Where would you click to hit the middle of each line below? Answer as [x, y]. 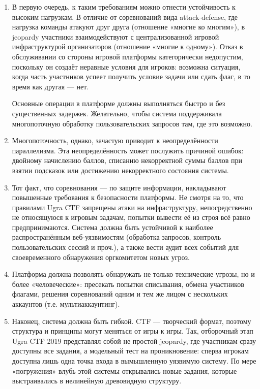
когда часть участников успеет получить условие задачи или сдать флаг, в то [131, 76]
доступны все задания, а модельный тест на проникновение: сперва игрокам [130, 351]
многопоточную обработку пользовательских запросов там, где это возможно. [132, 123]
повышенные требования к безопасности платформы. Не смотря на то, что [128, 197]
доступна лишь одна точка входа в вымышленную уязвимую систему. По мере [134, 361]
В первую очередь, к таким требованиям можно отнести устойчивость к [124, 7]
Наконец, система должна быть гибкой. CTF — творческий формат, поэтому [132, 321]
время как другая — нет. [50, 86]
